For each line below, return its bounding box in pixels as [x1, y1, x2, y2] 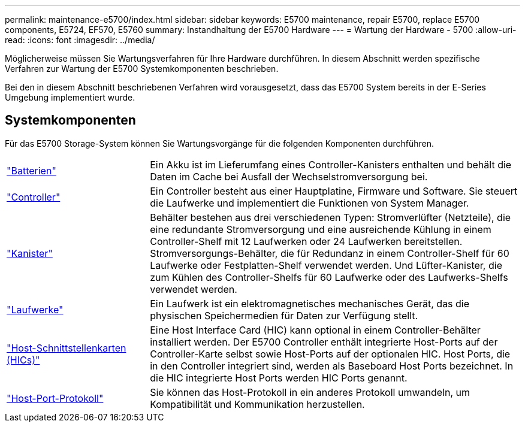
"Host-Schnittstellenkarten [7, 341, 126, 354]
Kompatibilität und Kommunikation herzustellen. [150, 398, 365, 410]
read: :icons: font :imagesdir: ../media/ [5, 35, 155, 45]
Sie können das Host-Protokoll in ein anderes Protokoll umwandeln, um [150, 386, 470, 398]
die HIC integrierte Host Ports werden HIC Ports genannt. [150, 371, 408, 384]
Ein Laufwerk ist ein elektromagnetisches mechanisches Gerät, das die [150, 297, 470, 310]
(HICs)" [7, 353, 40, 366]
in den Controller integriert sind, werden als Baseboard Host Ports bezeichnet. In [150, 359, 514, 372]
